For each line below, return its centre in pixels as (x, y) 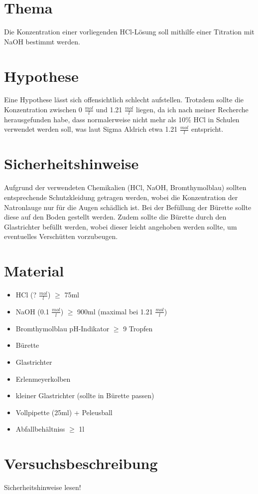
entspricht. (207, 129)
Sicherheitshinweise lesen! (43, 487)
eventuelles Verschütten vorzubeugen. (61, 236)
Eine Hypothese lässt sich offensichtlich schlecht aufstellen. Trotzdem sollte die (124, 100)
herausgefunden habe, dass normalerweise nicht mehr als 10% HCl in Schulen (122, 119)
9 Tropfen (138, 328)
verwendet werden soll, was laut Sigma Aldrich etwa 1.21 (91, 129)
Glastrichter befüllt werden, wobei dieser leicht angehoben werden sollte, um (121, 226)
